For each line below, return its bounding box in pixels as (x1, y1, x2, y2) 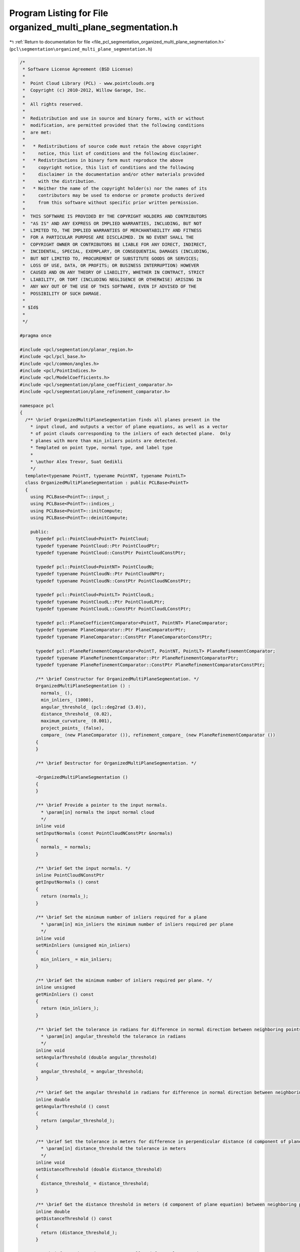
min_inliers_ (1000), (40, 697, 94, 703)
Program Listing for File (9, 8, 108, 19)
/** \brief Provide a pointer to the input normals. (35, 802, 167, 808)
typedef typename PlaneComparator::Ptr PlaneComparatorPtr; (35, 627, 186, 633)
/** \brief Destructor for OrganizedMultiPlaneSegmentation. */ (35, 760, 197, 766)
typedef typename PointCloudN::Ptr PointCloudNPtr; (35, 571, 165, 577)
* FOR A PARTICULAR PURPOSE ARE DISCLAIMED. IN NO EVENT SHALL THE (22, 234, 194, 240)
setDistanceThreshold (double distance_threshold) (35, 1167, 162, 1172)
